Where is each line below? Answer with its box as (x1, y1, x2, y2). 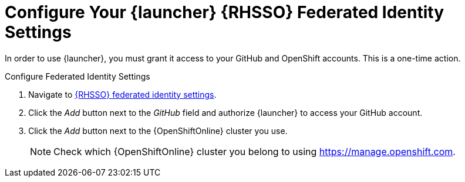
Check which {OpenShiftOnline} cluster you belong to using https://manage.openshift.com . (53, 145, 456, 157)
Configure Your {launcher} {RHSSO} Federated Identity (5, 2, 444, 22)
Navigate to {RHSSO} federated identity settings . (28, 89, 217, 99)
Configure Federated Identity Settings (5, 71, 150, 81)
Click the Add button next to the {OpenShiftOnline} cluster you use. (28, 125, 288, 136)
